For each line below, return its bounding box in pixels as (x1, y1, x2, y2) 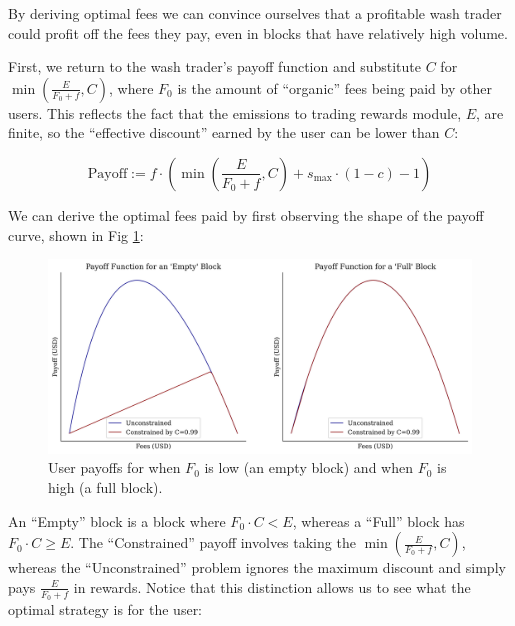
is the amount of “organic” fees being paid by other (177, 77, 492, 98)
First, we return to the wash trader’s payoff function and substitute (8, 56, 422, 77)
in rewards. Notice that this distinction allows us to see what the (73, 576, 471, 597)
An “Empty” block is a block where (8, 510, 226, 531)
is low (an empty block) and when (204, 457, 413, 478)
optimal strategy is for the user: (8, 598, 203, 619)
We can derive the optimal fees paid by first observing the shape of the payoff (8, 204, 484, 225)
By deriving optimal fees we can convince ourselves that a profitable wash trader (8, 3, 502, 23)
